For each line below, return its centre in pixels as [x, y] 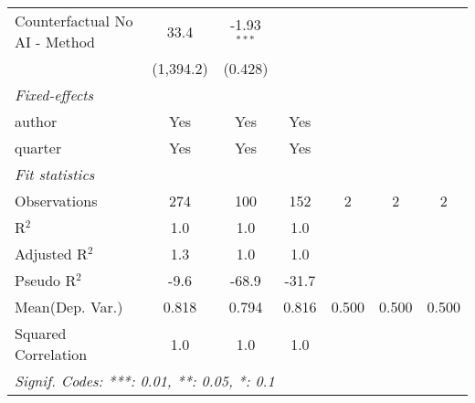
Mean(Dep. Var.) [69, 307]
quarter [38, 148]
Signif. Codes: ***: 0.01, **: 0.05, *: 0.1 [145, 381]
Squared [41, 333]
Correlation [51, 354]
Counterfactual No [74, 21]
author [36, 121]
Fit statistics [55, 174]
